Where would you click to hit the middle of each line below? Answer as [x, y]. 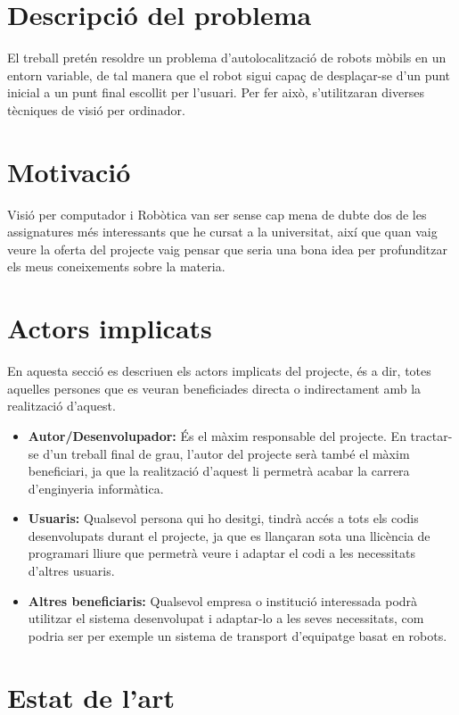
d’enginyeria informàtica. [96, 488]
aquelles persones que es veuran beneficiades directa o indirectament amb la [214, 388]
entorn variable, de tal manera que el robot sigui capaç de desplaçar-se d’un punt [229, 75]
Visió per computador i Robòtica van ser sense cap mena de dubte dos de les [217, 214]
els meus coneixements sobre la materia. [116, 266]
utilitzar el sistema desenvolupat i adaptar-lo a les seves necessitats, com [226, 618]
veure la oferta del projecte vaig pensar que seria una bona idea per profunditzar [228, 249]
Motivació [69, 171]
